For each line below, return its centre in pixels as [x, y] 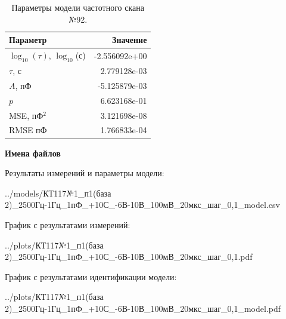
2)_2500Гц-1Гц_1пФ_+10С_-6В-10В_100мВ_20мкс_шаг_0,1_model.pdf [143, 308]
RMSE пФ [28, 130]
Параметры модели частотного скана [78, 7]
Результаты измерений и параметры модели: [85, 173]
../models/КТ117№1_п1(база [58, 193]
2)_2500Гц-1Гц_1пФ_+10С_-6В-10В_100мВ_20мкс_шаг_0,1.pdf [129, 257]
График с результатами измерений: [68, 224]
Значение [130, 40]
